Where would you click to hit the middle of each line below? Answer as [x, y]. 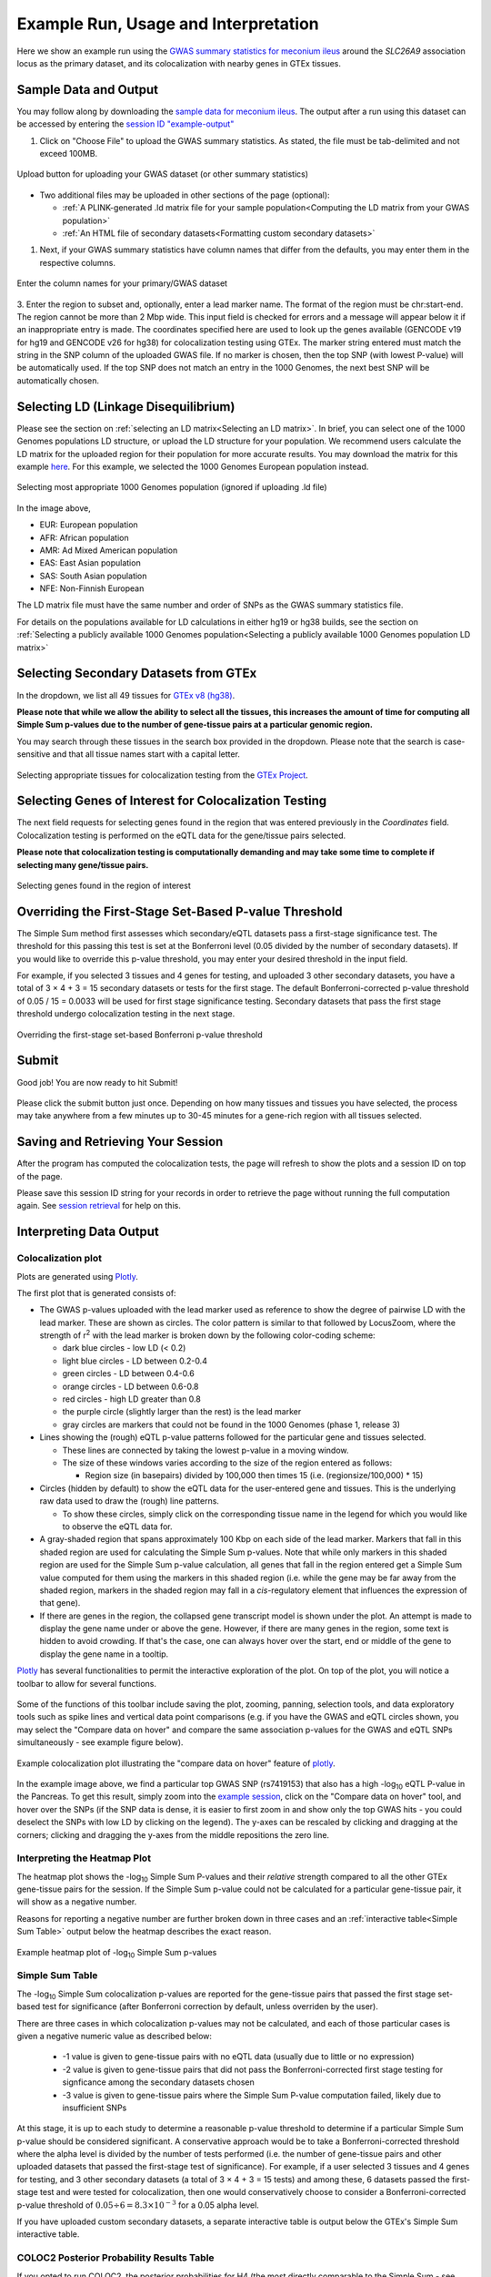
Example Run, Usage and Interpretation [168, 24]
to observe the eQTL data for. [117, 1527]
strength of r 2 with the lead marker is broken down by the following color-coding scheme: [208, 1334]
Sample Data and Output [88, 90]
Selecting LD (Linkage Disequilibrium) [126, 407]
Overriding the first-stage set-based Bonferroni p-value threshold [140, 1035]
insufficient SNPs [95, 2108]
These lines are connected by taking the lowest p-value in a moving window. [205, 1450]
